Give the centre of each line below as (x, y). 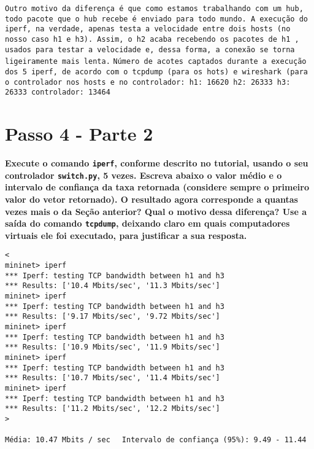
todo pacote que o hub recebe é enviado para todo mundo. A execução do (156, 19)
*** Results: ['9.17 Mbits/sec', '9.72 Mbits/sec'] (113, 317)
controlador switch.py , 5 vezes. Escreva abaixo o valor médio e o (144, 175)
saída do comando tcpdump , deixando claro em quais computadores (147, 223)
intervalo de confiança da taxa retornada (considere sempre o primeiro (157, 187)
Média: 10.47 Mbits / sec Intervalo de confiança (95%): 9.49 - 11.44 (156, 439)
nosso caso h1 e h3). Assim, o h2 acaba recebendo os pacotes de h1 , (152, 39)
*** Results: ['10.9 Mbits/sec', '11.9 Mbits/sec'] (113, 347)
